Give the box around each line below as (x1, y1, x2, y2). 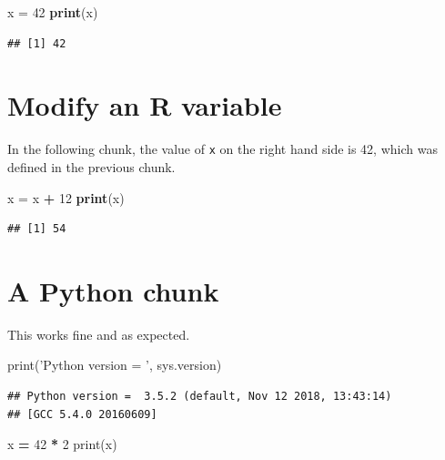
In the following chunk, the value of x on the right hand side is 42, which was (7, 139, 438, 158)
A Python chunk (7, 271, 219, 309)
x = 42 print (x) (7, 3, 98, 21)
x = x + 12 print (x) (7, 188, 125, 207)
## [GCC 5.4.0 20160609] (7, 407, 157, 421)
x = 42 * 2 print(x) (7, 434, 117, 454)
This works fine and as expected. (7, 324, 190, 343)
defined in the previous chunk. (7, 157, 176, 176)
